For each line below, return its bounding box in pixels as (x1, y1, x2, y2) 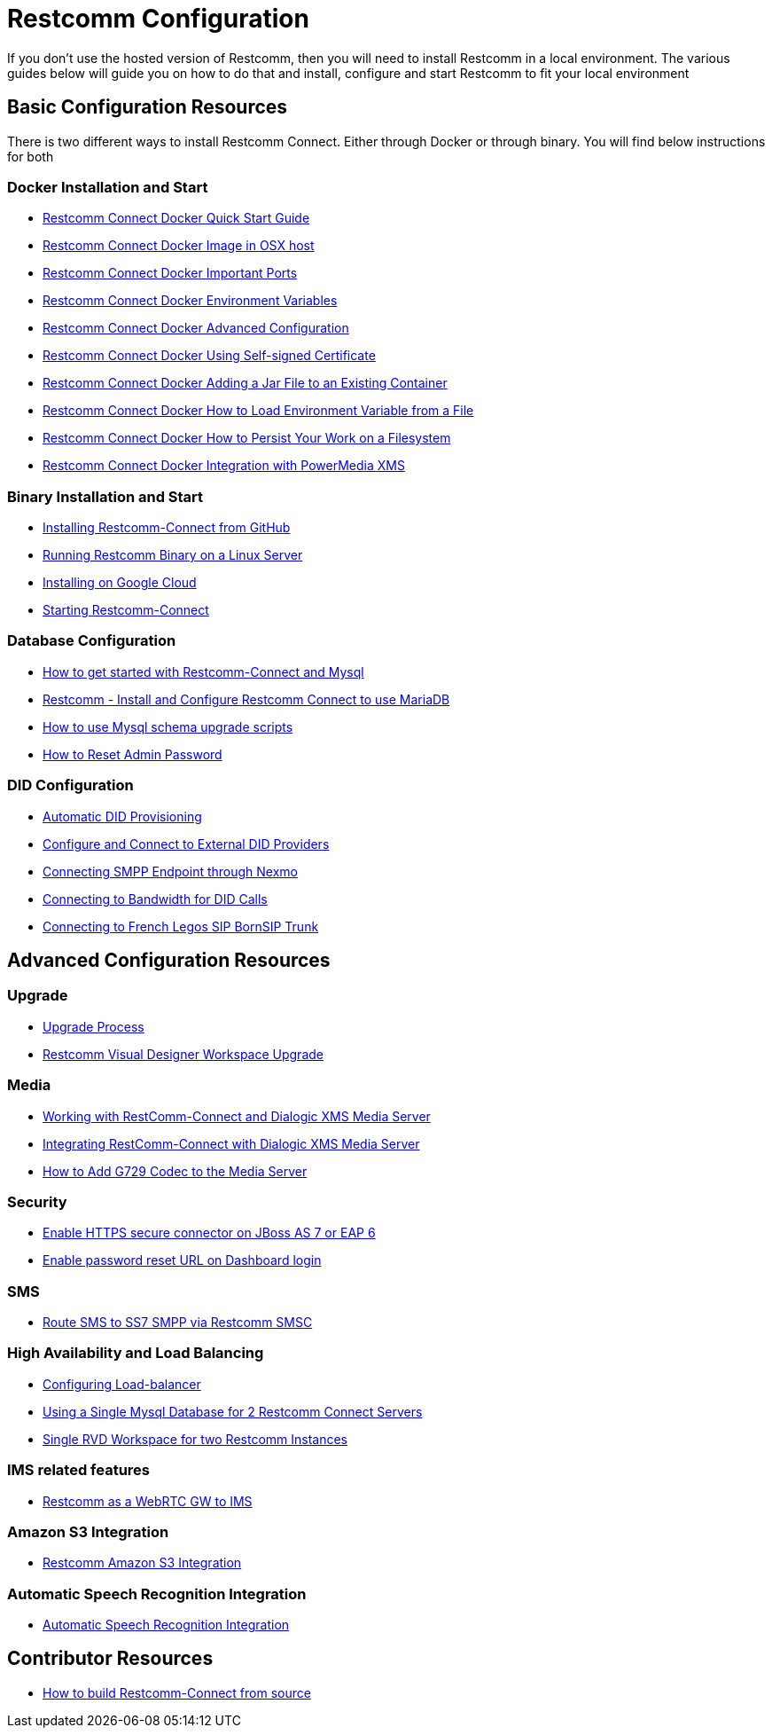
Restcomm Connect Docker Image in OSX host (43, 238, 315, 254)
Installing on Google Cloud (43, 575, 197, 591)
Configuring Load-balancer (43, 1376, 201, 1392)
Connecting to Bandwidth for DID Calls (43, 891, 268, 907)
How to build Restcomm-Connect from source (43, 1684, 311, 1700)
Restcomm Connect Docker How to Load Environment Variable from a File (43, 403, 474, 419)
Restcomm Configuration (7, 4, 309, 34)
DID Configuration (7, 776, 134, 795)
